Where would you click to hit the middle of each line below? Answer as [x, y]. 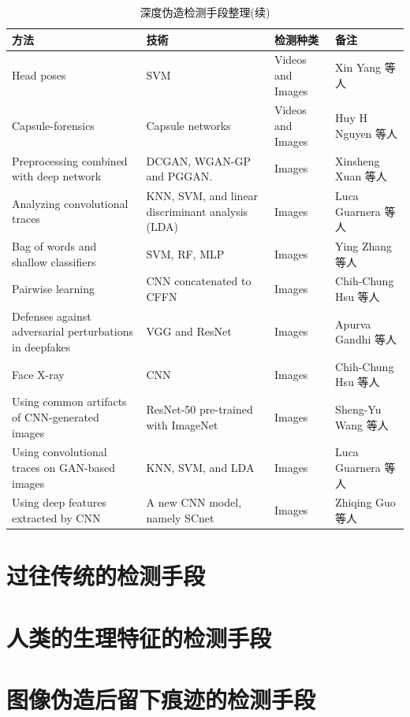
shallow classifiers [54, 261]
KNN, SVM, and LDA [200, 467]
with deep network [57, 176]
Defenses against [52, 316]
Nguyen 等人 [367, 133]
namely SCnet [180, 517]
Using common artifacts [69, 401]
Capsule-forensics [53, 126]
